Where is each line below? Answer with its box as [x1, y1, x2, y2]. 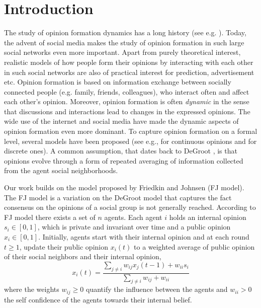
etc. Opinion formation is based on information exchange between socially [4, 76, 231, 87]
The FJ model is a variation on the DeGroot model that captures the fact [4, 192, 232, 202]
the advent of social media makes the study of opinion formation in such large [4, 37, 244, 47]
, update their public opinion [19, 241, 108, 252]
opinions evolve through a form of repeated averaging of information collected [4, 155, 243, 166]
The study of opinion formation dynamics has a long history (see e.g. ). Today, [4, 27, 246, 38]
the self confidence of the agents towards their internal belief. [4, 294, 192, 304]
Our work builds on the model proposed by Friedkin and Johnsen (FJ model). [4, 182, 244, 193]
